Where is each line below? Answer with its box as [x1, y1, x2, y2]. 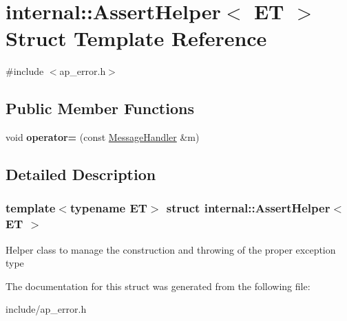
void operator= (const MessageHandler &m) [6, 130, 200, 144]
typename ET [70, 199, 147, 217]
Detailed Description [6, 164, 156, 185]
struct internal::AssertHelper [166, 199, 330, 217]
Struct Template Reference [6, 24, 267, 52]
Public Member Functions [6, 98, 194, 119]
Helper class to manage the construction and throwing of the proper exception [6, 242, 336, 256]
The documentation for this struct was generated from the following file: [6, 278, 311, 293]
